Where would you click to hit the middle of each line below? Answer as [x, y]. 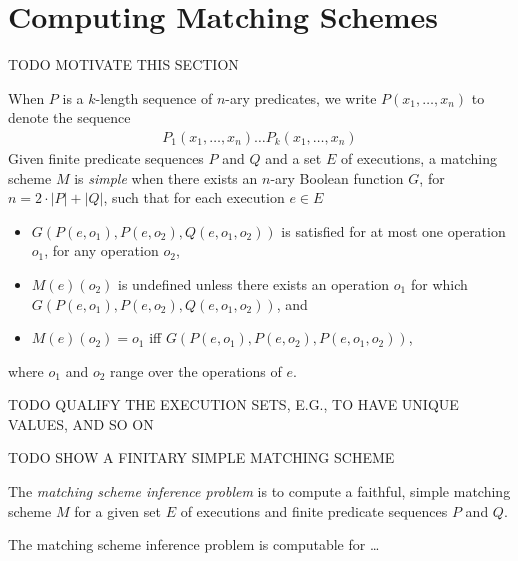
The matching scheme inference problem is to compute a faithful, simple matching [259, 491]
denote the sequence [69, 117]
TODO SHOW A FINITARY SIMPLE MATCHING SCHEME [201, 457]
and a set [293, 157]
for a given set [117, 510]
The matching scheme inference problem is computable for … [194, 544]
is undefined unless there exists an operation [254, 283]
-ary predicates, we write [301, 97]
